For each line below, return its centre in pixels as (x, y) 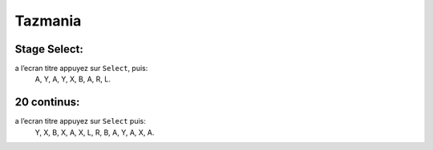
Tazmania (48, 21)
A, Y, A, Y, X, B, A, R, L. (73, 79)
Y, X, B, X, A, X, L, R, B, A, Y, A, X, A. (95, 132)
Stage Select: (49, 49)
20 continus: (47, 103)
